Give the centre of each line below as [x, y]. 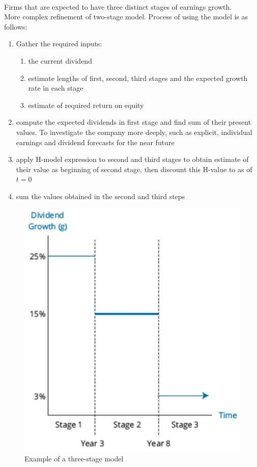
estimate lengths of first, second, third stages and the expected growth [138, 78]
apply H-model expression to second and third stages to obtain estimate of [132, 159]
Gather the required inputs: [59, 44]
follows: [16, 26]
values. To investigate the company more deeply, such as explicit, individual [134, 132]
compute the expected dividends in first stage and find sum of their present [134, 122]
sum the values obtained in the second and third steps [101, 196]
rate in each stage [56, 88]
